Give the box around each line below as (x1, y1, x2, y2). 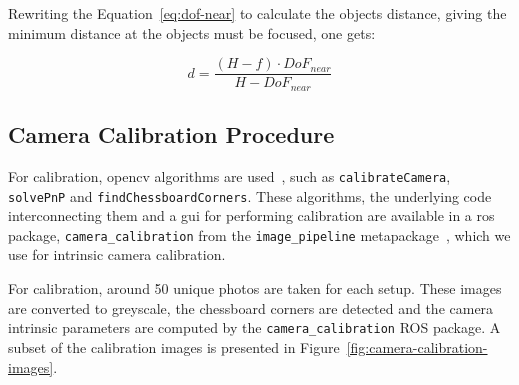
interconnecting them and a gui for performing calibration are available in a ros (8, 205, 495, 226)
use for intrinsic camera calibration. (8, 244, 226, 265)
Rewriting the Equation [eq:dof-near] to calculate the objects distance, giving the (8, 3, 507, 23)
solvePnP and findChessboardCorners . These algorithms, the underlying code (8, 185, 492, 206)
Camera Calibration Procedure (8, 119, 335, 150)
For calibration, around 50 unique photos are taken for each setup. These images (8, 278, 502, 299)
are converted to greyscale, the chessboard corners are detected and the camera (8, 297, 494, 318)
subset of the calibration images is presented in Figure (8, 336, 340, 357)
